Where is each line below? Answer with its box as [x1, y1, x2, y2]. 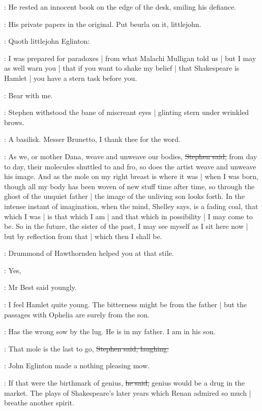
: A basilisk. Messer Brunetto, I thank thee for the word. [4, 134, 181, 144]
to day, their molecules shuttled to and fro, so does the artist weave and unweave [4, 161, 256, 171]
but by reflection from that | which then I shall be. [4, 230, 162, 241]
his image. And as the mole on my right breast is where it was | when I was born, [4, 171, 258, 182]
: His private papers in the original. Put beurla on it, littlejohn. [4, 18, 201, 29]
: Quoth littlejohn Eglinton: [4, 36, 90, 46]
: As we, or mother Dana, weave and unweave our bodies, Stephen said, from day [4, 151, 257, 161]
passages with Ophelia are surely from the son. [4, 309, 150, 319]
